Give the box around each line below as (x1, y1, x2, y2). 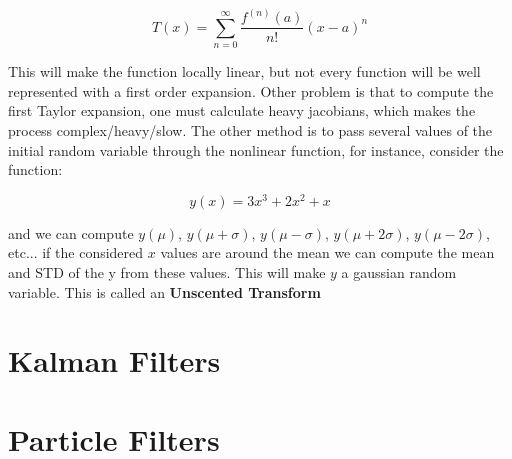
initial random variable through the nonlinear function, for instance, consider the (8, 139, 504, 160)
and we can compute (8, 222, 134, 243)
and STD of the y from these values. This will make (8, 262, 326, 283)
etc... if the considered (8, 242, 144, 263)
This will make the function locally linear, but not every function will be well (8, 61, 481, 82)
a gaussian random (341, 262, 457, 283)
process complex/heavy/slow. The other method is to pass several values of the (8, 120, 493, 141)
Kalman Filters (8, 340, 221, 381)
